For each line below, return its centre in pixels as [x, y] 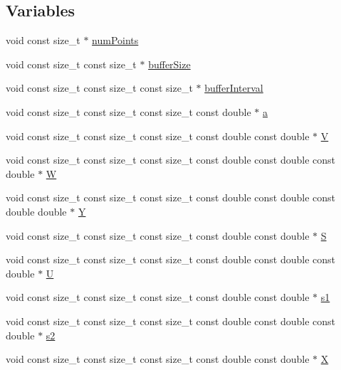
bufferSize [169, 64]
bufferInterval [234, 88]
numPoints [115, 40]
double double [36, 211]
